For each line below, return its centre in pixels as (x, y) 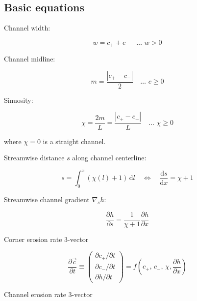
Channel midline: (30, 59)
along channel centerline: (109, 158)
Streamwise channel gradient (47, 199)
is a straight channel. (74, 141)
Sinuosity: (19, 100)
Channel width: (27, 28)
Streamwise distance (34, 158)
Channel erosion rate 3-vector (48, 294)
